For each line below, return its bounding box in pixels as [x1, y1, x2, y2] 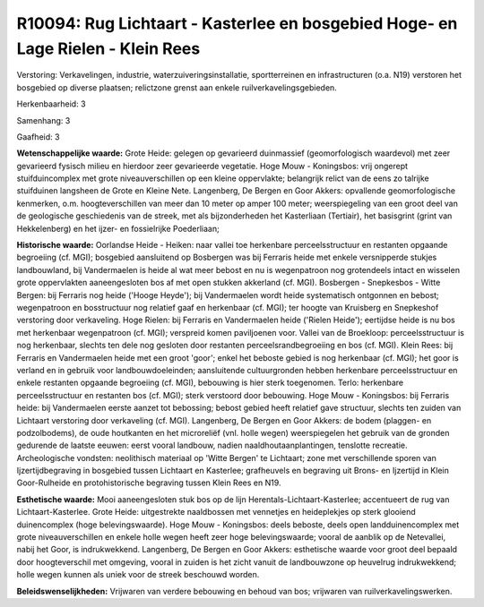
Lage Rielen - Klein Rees [16, 38, 201, 58]
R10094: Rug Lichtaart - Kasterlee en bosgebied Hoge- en [16, 13, 458, 33]
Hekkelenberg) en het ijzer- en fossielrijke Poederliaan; [16, 223, 220, 234]
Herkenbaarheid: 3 [16, 98, 86, 109]
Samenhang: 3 [16, 115, 71, 125]
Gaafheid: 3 [16, 131, 60, 142]
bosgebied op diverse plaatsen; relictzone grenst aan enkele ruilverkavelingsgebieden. [16, 81, 338, 93]
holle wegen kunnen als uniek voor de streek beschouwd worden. [16, 569, 260, 580]
